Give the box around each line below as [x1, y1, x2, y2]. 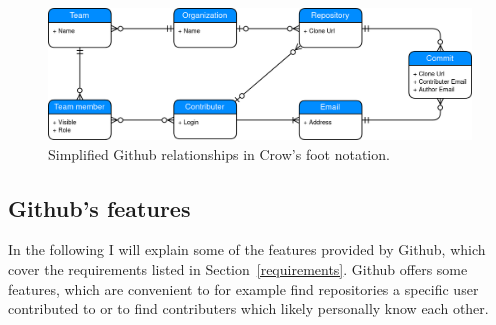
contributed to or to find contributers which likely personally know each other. [8, 298, 489, 319]
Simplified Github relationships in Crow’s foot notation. [48, 143, 390, 164]
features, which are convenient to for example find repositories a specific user [8, 278, 479, 299]
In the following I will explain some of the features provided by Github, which [8, 239, 486, 260]
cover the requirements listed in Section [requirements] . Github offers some [8, 259, 468, 280]
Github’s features [8, 192, 191, 223]
